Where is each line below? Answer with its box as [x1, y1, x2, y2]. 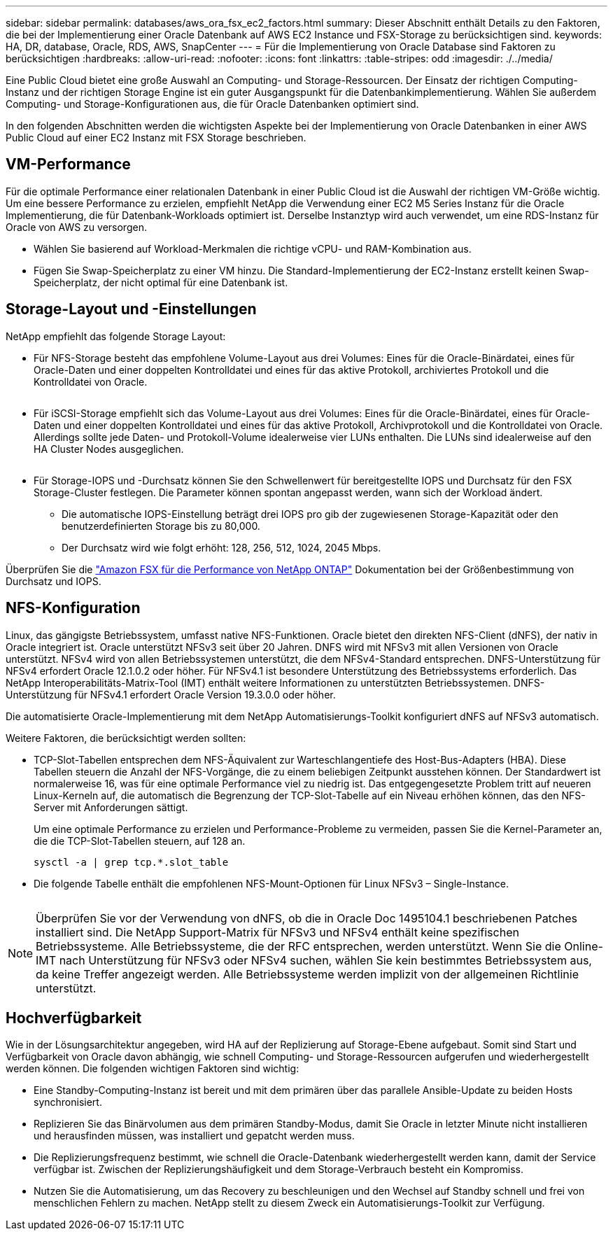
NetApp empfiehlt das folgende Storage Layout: [6, 330, 226, 342]
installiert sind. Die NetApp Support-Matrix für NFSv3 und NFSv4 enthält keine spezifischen [36, 925, 519, 939]
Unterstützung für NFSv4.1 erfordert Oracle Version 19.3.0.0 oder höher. [6, 688, 336, 701]
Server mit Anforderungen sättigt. [34, 801, 188, 813]
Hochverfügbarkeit [6, 1009, 142, 1027]
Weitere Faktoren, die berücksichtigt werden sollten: [6, 731, 246, 744]
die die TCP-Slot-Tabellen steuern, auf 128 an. [34, 834, 246, 847]
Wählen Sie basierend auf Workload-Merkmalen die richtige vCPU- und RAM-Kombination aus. [34, 242, 472, 255]
